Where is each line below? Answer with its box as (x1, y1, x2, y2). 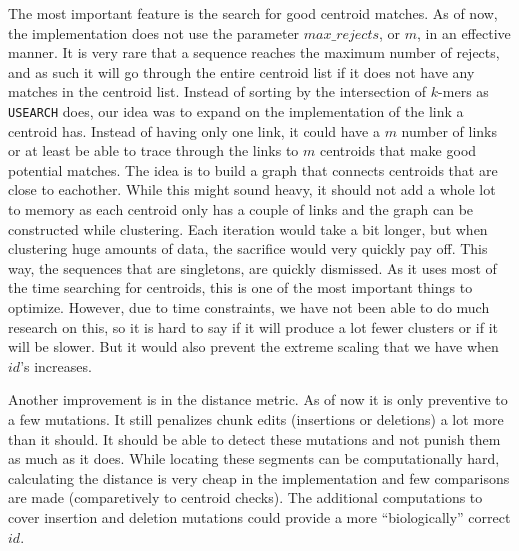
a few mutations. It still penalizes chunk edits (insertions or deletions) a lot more (8, 408, 504, 429)
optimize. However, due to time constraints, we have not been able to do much (8, 296, 490, 317)
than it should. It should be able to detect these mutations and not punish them (8, 428, 501, 449)
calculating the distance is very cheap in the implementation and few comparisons (8, 467, 510, 488)
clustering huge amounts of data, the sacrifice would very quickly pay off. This (8, 238, 488, 259)
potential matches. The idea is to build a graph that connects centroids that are (8, 159, 498, 180)
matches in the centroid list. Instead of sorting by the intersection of (8, 81, 427, 102)
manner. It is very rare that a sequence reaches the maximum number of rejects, (8, 42, 500, 63)
